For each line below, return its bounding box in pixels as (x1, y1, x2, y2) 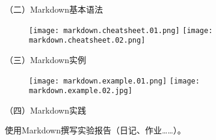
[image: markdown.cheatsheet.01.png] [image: (29, 26, 213, 35)
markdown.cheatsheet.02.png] (29, 36, 146, 45)
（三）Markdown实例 (5, 53, 87, 65)
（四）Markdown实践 (5, 103, 87, 116)
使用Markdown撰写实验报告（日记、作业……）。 (5, 124, 186, 136)
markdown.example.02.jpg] (29, 87, 132, 96)
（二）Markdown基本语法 (5, 3, 103, 15)
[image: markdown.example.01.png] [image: (29, 76, 200, 85)
